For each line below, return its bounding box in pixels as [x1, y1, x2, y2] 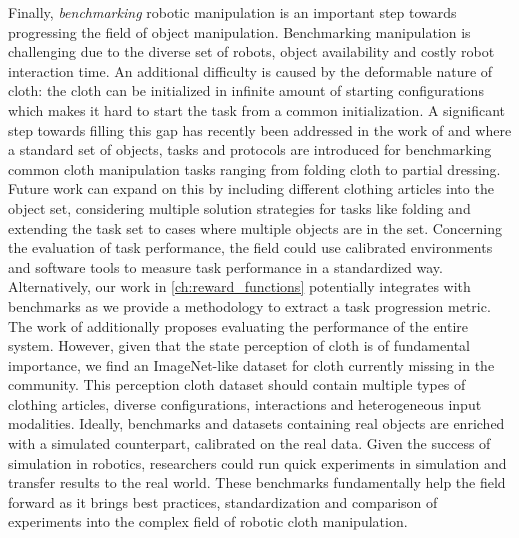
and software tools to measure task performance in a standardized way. [8, 256, 443, 277]
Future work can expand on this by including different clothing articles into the [8, 178, 494, 199]
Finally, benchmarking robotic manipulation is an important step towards [8, 2, 457, 22]
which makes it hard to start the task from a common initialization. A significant [8, 99, 506, 120]
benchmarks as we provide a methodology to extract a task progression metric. [8, 295, 491, 316]
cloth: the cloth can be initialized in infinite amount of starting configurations [8, 80, 484, 101]
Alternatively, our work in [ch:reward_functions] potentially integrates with [8, 276, 471, 297]
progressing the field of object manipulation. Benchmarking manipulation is [8, 21, 471, 42]
